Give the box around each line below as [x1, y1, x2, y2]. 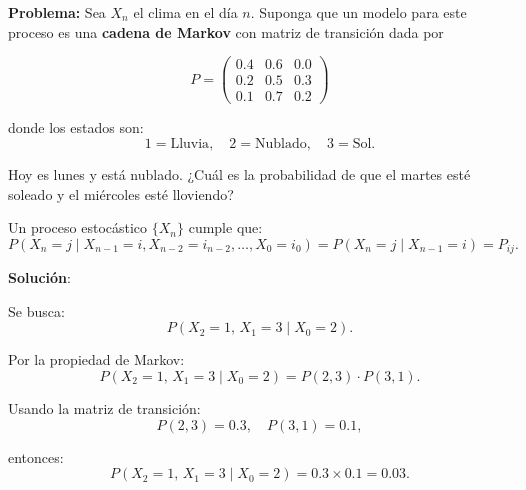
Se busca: [8, 300, 65, 321]
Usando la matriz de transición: [8, 397, 201, 418]
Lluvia [170, 136, 210, 151]
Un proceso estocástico [8, 217, 148, 238]
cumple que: [188, 217, 263, 238]
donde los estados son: [8, 117, 144, 138]
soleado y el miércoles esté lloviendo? [8, 183, 234, 204]
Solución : [8, 267, 71, 288]
